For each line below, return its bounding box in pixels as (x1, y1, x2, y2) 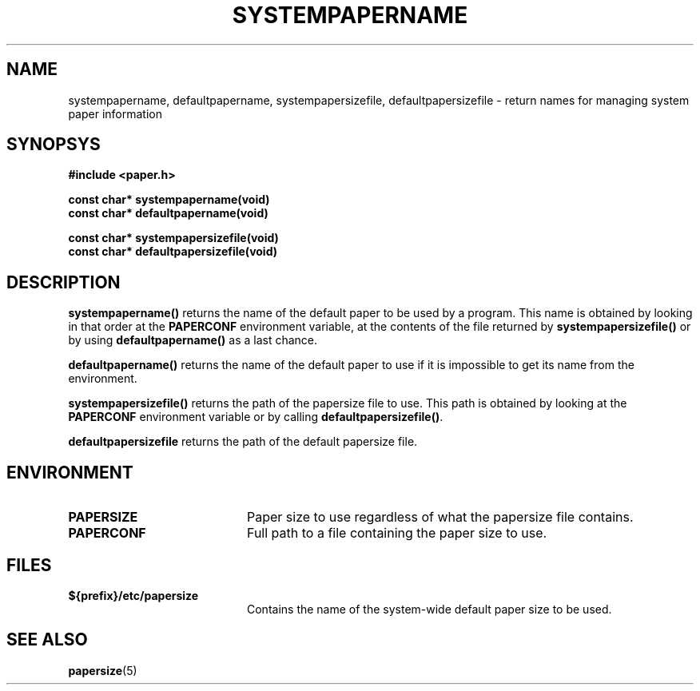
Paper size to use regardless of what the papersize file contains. (246, 509, 634, 526)
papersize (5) (68, 663, 137, 677)
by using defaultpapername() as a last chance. (68, 333, 318, 347)
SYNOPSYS (6, 134, 101, 155)
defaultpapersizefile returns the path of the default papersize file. (68, 435, 418, 449)
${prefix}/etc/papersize (68, 588, 199, 602)
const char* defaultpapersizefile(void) (68, 244, 278, 259)
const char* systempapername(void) (68, 193, 270, 207)
